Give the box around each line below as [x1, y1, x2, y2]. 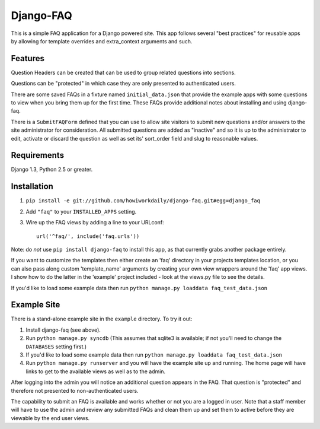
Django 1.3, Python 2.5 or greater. [11, 166, 93, 173]
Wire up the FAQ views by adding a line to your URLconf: [25, 219, 164, 226]
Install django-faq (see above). [25, 326, 101, 333]
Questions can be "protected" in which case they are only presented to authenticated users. [11, 80, 236, 87]
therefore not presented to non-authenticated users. [11, 387, 139, 394]
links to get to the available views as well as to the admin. [25, 368, 166, 375]
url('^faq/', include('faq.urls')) [36, 233, 140, 240]
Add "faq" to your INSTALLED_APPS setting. [25, 208, 137, 215]
